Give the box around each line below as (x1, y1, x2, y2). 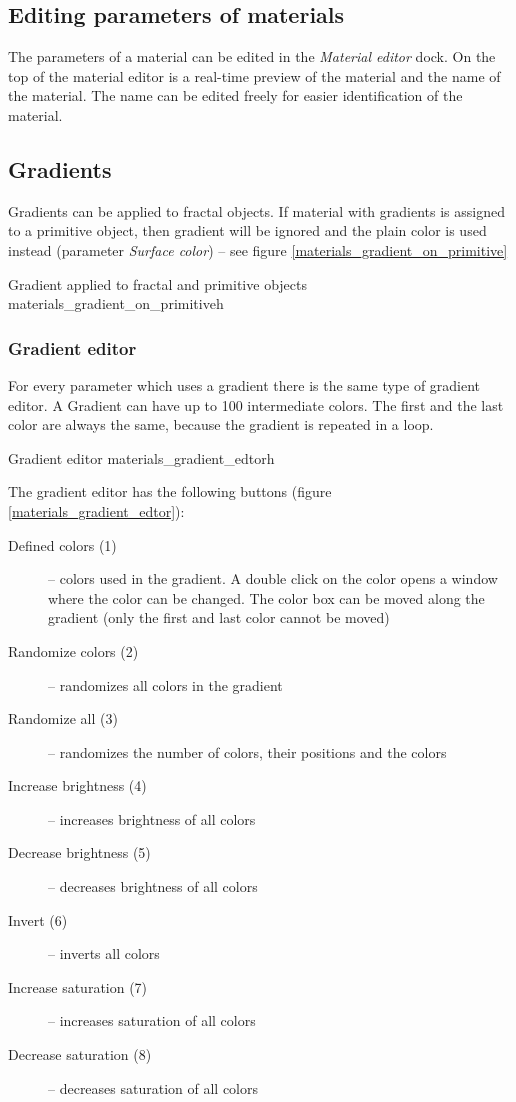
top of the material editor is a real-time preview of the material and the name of (8, 65, 501, 86)
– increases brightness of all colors (48, 808, 256, 829)
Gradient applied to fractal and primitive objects (8, 273, 307, 294)
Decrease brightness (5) (8, 842, 151, 863)
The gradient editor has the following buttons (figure (8, 481, 332, 502)
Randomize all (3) (8, 708, 118, 729)
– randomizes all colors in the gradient (48, 674, 283, 695)
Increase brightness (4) (8, 775, 147, 796)
